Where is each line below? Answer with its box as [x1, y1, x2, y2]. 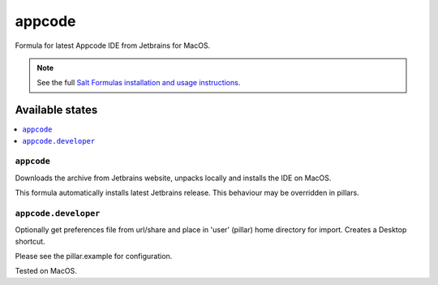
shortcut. [15, 236, 45, 246]
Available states [15, 103, 98, 117]
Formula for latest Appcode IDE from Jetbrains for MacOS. [15, 41, 211, 50]
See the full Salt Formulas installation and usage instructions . [36, 78, 241, 88]
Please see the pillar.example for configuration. [15, 252, 173, 261]
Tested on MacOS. [15, 266, 77, 276]
